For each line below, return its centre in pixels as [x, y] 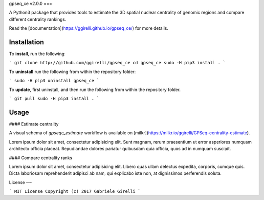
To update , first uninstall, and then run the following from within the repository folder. [95, 90]
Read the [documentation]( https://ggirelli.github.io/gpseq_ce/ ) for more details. [89, 28]
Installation [26, 42]
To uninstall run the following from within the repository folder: [73, 72]
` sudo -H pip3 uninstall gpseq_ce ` [54, 81]
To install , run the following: [37, 54]
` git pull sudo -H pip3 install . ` [54, 99]
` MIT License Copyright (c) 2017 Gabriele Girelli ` [75, 191]
